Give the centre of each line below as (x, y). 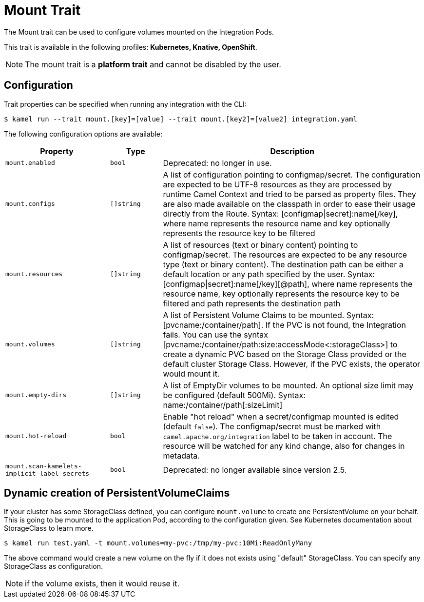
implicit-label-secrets (48, 473)
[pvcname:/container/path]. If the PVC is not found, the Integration (285, 325)
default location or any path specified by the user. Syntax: (269, 274)
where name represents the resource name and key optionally (277, 223)
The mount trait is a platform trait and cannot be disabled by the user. (153, 64)
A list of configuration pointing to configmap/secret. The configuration (292, 174)
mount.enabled (30, 163)
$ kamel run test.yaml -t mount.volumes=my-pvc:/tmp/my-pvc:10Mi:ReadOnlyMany (158, 543)
